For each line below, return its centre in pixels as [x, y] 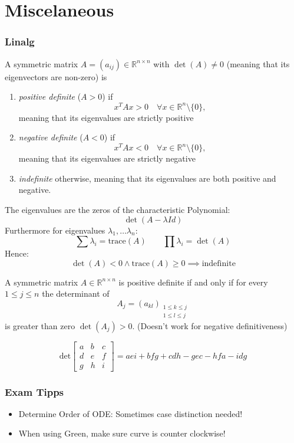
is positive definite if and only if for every [193, 282]
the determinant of [76, 293]
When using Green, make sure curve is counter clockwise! [122, 433]
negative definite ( [51, 137]
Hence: [17, 253]
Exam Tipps [34, 391]
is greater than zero [40, 325]
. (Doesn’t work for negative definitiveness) [210, 325]
